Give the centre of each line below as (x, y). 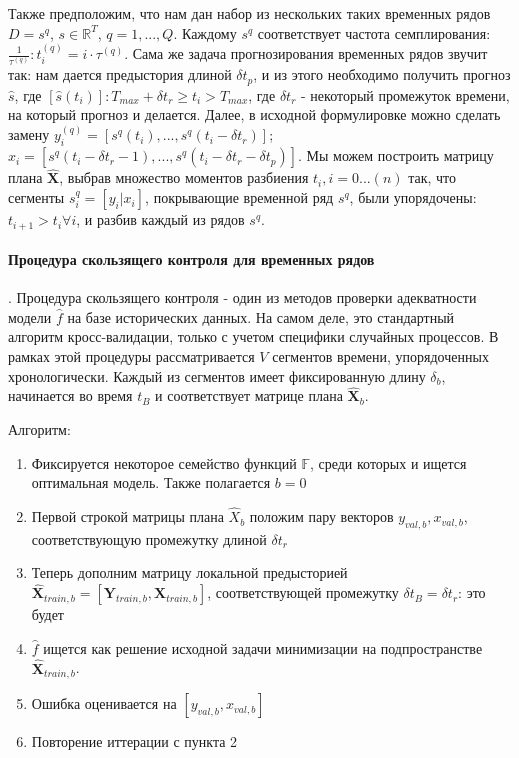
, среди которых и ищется (388, 462)
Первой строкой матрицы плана (127, 516)
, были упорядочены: (413, 197)
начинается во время (70, 395)
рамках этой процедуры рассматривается (131, 356)
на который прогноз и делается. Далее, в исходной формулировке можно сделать (254, 114)
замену (29, 134)
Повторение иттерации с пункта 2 (134, 741)
